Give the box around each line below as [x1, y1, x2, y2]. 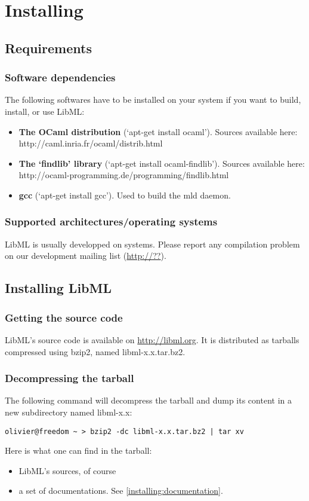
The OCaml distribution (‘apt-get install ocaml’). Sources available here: [18, 125, 298, 138]
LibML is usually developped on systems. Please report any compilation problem [5, 237, 300, 250]
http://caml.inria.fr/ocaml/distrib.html [18, 137, 163, 149]
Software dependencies [5, 70, 116, 85]
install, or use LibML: [5, 105, 85, 117]
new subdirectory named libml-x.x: [5, 405, 132, 418]
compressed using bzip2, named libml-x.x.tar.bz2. [5, 345, 186, 358]
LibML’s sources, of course [18, 464, 116, 476]
